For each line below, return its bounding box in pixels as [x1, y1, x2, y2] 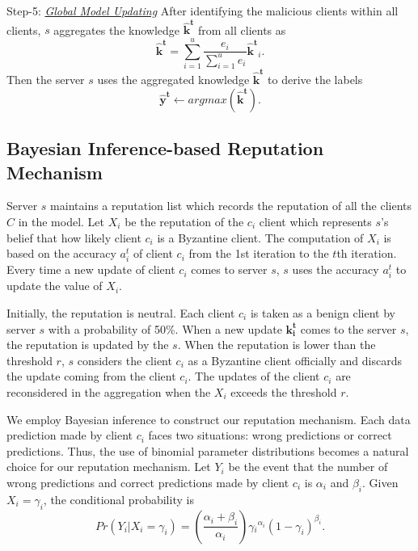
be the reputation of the [125, 212, 244, 229]
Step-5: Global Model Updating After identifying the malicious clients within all [6, 2, 399, 19]
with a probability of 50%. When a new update [48, 320, 282, 337]
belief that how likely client [6, 229, 141, 246]
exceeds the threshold [230, 384, 337, 400]
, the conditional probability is [43, 490, 194, 507]
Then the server [6, 71, 85, 88]
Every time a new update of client [6, 261, 175, 278]
